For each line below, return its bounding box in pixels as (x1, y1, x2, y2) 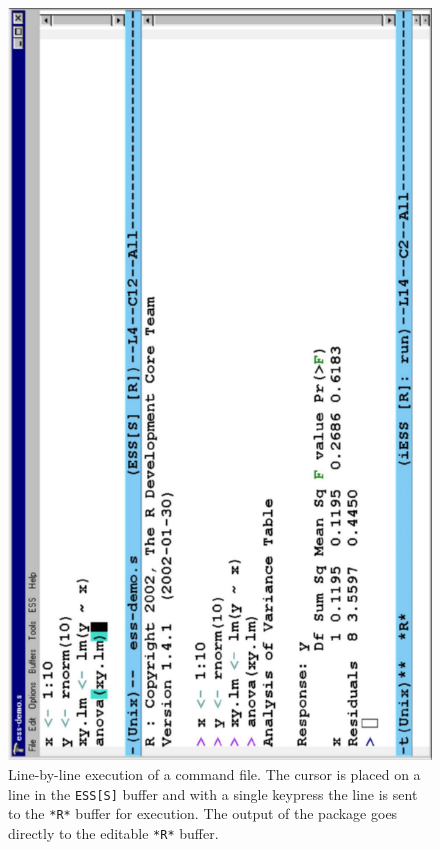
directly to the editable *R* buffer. (8, 822, 219, 843)
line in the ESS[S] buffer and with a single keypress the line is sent (8, 783, 418, 804)
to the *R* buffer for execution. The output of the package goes (8, 803, 398, 824)
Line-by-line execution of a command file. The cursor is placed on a (8, 764, 421, 785)
